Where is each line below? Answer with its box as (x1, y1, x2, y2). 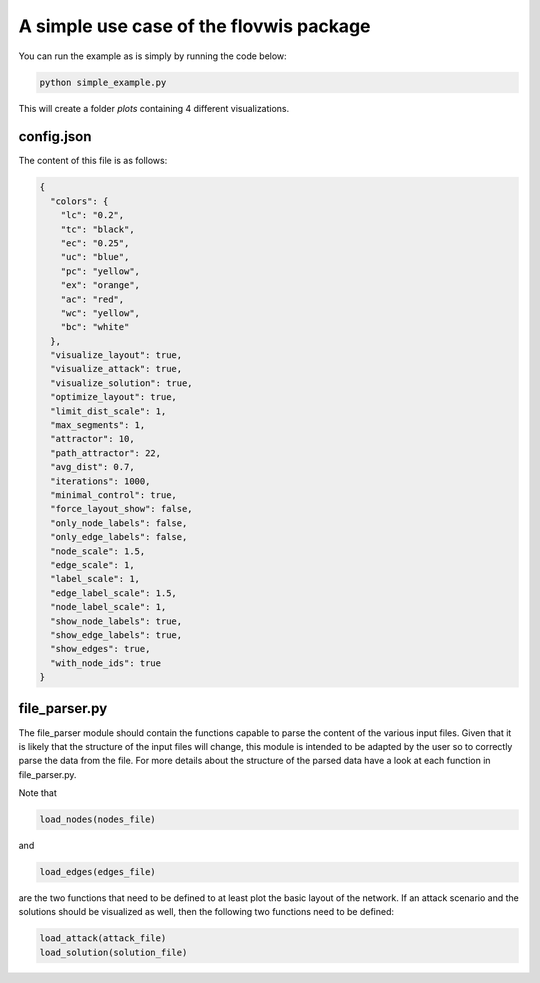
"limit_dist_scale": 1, (50, 405, 167, 417)
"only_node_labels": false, (50, 517, 188, 529)
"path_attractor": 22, (50, 447, 162, 459)
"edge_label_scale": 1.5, (50, 587, 177, 599)
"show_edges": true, (50, 643, 151, 655)
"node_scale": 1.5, (50, 545, 146, 557)
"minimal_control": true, (50, 490, 177, 500)
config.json (18, 128, 92, 145)
